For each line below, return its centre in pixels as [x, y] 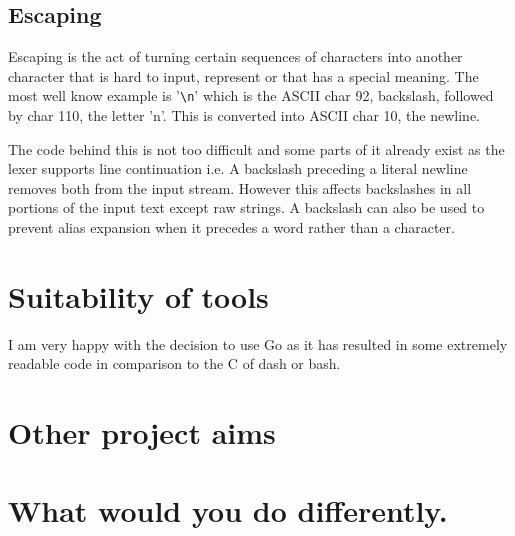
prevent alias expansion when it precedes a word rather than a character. [231, 227]
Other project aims [142, 432]
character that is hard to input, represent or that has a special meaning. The [243, 75]
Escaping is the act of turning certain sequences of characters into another [235, 56]
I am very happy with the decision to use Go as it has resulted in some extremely [258, 343]
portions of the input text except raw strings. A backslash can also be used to [246, 207]
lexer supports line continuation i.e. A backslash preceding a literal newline [238, 168]
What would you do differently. [228, 510]
